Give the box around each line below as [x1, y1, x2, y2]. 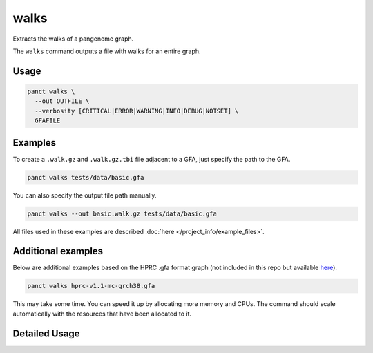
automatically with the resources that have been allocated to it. [12, 309, 192, 318]
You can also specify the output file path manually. [12, 191, 157, 200]
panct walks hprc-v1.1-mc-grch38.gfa [27, 282, 155, 290]
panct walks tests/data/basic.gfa [27, 173, 144, 181]
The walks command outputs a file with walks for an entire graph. [12, 47, 201, 55]
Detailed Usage [12, 327, 80, 339]
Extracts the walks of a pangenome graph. [12, 35, 134, 43]
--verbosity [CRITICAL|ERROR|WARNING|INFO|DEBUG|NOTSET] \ [35, 107, 239, 115]
